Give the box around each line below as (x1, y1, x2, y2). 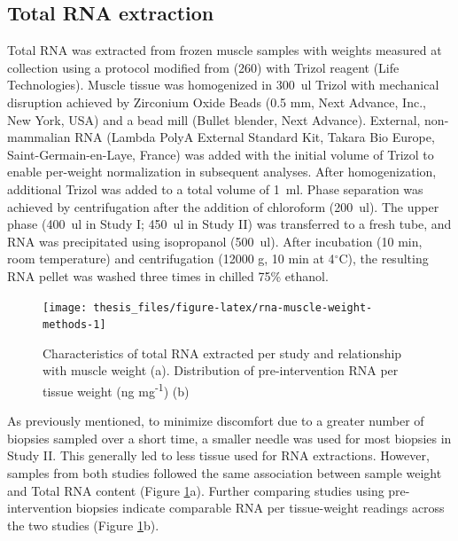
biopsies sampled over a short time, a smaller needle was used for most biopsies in (7, 428, 452, 447)
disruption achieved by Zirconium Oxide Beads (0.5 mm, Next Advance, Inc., (7, 92, 426, 111)
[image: (43, 301, 88, 314)
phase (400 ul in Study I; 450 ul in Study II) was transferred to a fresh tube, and (7, 215, 452, 233)
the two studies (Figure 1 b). (7, 515, 159, 534)
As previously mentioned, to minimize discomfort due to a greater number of (7, 412, 424, 430)
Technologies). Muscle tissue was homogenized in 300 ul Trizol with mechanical (7, 75, 439, 94)
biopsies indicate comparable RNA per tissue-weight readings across (75, 498, 445, 517)
